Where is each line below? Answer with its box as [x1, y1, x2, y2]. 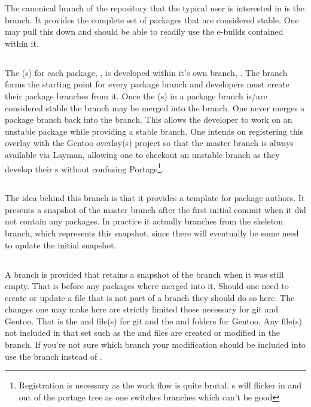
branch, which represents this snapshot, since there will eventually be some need [5, 226, 299, 239]
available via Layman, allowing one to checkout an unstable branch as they [5, 148, 280, 160]
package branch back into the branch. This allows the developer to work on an [5, 113, 292, 126]
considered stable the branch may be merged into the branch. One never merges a [5, 101, 305, 114]
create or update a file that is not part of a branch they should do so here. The [5, 291, 295, 303]
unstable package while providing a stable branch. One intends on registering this [5, 124, 304, 137]
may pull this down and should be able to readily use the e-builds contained [5, 25, 283, 38]
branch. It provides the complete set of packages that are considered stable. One [5, 13, 299, 26]
